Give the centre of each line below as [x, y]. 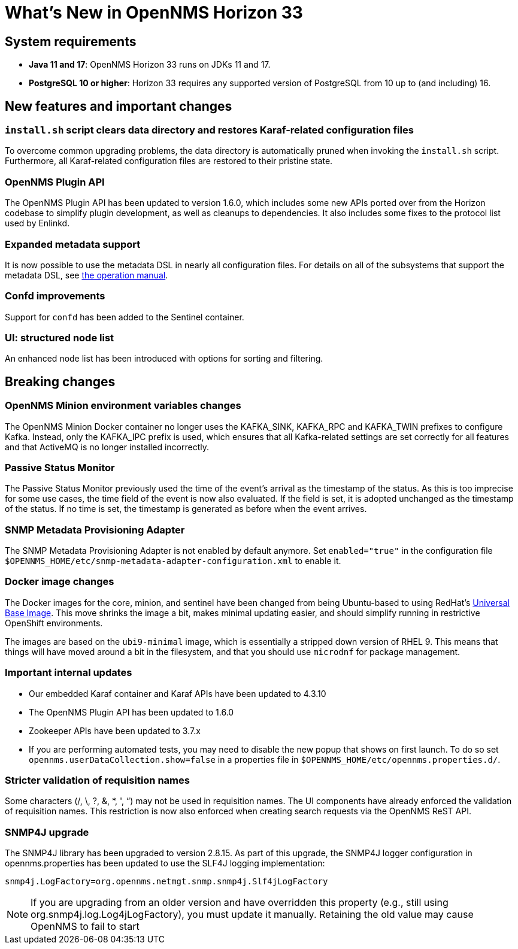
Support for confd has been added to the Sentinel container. [125, 317]
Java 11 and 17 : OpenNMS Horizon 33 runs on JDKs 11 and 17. [150, 65]
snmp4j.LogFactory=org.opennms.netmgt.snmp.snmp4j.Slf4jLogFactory [166, 882]
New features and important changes [119, 106]
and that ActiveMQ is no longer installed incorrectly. [107, 447]
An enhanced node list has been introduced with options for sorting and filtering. [164, 359]
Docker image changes [60, 582]
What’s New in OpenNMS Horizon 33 [154, 13]
